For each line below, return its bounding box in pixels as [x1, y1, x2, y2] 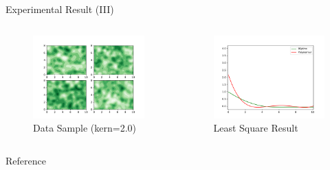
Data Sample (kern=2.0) [33, 121, 136, 135]
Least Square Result [213, 121, 298, 135]
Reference [5, 153, 46, 167]
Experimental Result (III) [5, 2, 114, 16]
